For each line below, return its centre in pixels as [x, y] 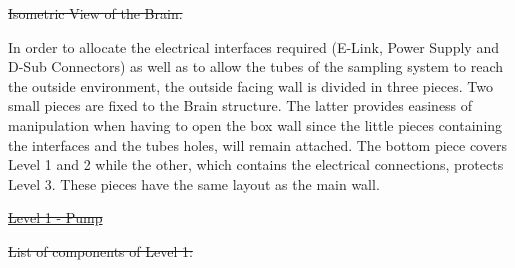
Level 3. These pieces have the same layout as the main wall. [194, 183]
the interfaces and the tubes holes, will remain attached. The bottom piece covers [257, 144]
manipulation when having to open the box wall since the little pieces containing [255, 124]
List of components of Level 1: [100, 250]
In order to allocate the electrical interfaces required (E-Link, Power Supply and [253, 46]
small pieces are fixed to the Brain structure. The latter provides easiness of [240, 105]
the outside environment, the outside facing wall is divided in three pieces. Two [250, 85]
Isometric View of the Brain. [95, 13]
